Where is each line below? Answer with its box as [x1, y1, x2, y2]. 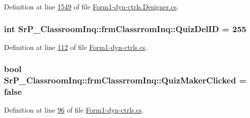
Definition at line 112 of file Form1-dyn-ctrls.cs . [4, 41, 147, 52]
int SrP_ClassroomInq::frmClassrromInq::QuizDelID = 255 [4, 22, 247, 35]
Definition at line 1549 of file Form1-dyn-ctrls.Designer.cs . [4, 1, 179, 11]
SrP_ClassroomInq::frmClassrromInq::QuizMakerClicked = [4, 74, 247, 86]
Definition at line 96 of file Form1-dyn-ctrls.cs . [4, 105, 144, 115]
